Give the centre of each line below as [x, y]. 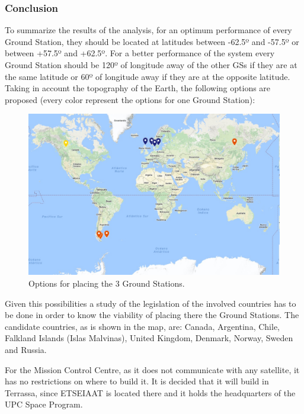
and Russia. [26, 349]
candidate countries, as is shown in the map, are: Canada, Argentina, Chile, [142, 326]
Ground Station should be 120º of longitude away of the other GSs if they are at [151, 65]
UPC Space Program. [44, 404]
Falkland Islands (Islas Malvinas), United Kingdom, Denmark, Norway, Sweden [149, 338]
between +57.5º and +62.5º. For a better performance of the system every [140, 53]
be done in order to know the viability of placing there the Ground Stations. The [152, 315]
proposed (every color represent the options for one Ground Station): [130, 99]
